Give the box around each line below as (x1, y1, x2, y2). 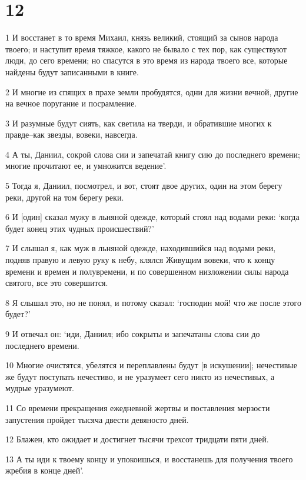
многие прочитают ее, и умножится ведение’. (5, 159, 167, 172)
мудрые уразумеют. (5, 382, 75, 394)
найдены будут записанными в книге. (5, 65, 139, 78)
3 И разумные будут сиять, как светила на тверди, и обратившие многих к (5, 116, 272, 129)
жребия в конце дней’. (5, 464, 84, 476)
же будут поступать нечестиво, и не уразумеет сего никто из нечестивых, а (5, 370, 275, 382)
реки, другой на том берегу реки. (5, 191, 124, 203)
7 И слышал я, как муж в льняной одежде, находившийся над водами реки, (5, 242, 276, 254)
